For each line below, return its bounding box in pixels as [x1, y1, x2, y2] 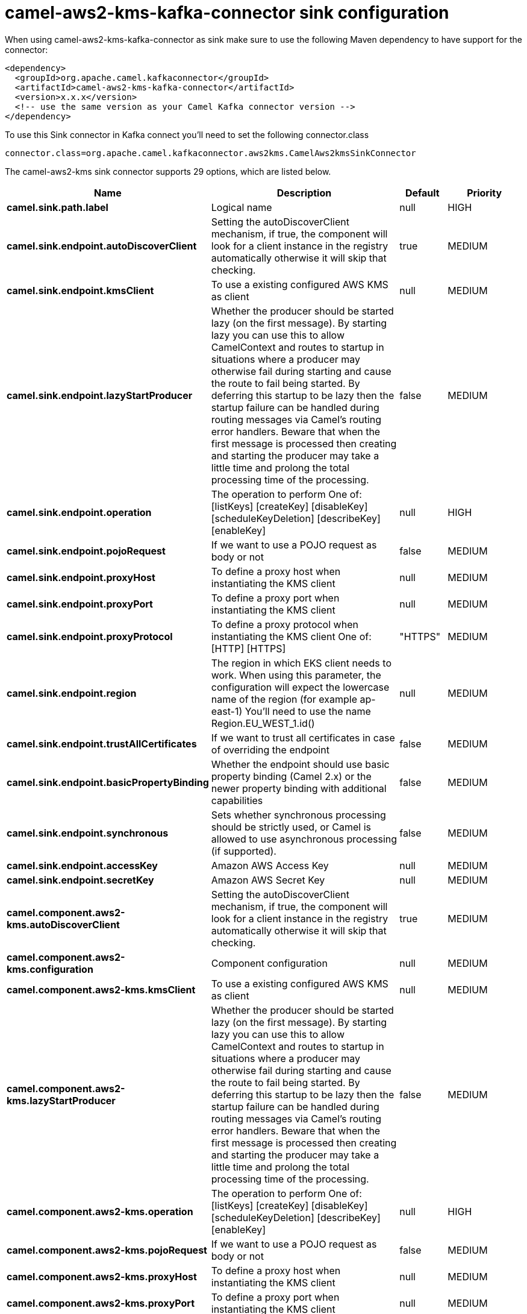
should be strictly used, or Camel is [211, 820, 372, 833]
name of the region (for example [211, 693, 358, 705]
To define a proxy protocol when [211, 618, 358, 630]
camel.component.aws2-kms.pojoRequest [7, 1243, 207, 1256]
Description [276, 186, 332, 199]
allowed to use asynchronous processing [211, 832, 398, 845]
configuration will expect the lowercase [211, 681, 390, 693]
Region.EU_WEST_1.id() [211, 717, 315, 729]
